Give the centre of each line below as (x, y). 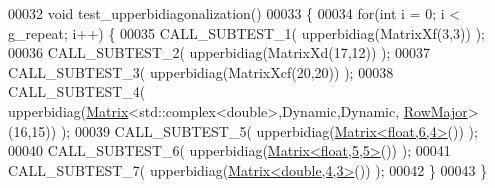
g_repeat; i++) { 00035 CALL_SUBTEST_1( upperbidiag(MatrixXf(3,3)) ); (246, 32)
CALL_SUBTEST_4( (77, 91)
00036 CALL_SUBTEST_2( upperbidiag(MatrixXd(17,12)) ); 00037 (219, 52)
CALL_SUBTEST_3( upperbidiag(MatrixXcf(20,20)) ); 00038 (201, 71)
